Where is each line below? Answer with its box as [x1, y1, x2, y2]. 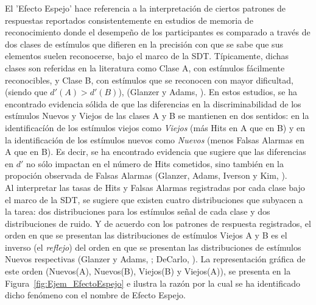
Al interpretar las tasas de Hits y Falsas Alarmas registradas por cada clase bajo [5, 181, 305, 193]
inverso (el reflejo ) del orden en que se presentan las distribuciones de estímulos [5, 240, 301, 253]
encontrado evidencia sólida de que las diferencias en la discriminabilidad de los [5, 97, 301, 110]
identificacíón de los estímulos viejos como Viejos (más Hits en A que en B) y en [5, 121, 305, 134]
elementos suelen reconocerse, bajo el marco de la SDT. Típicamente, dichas [5, 49, 289, 62]
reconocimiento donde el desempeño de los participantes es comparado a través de [5, 26, 311, 38]
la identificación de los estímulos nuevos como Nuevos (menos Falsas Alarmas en [5, 133, 304, 146]
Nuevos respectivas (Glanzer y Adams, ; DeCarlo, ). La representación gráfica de [5, 253, 306, 265]
